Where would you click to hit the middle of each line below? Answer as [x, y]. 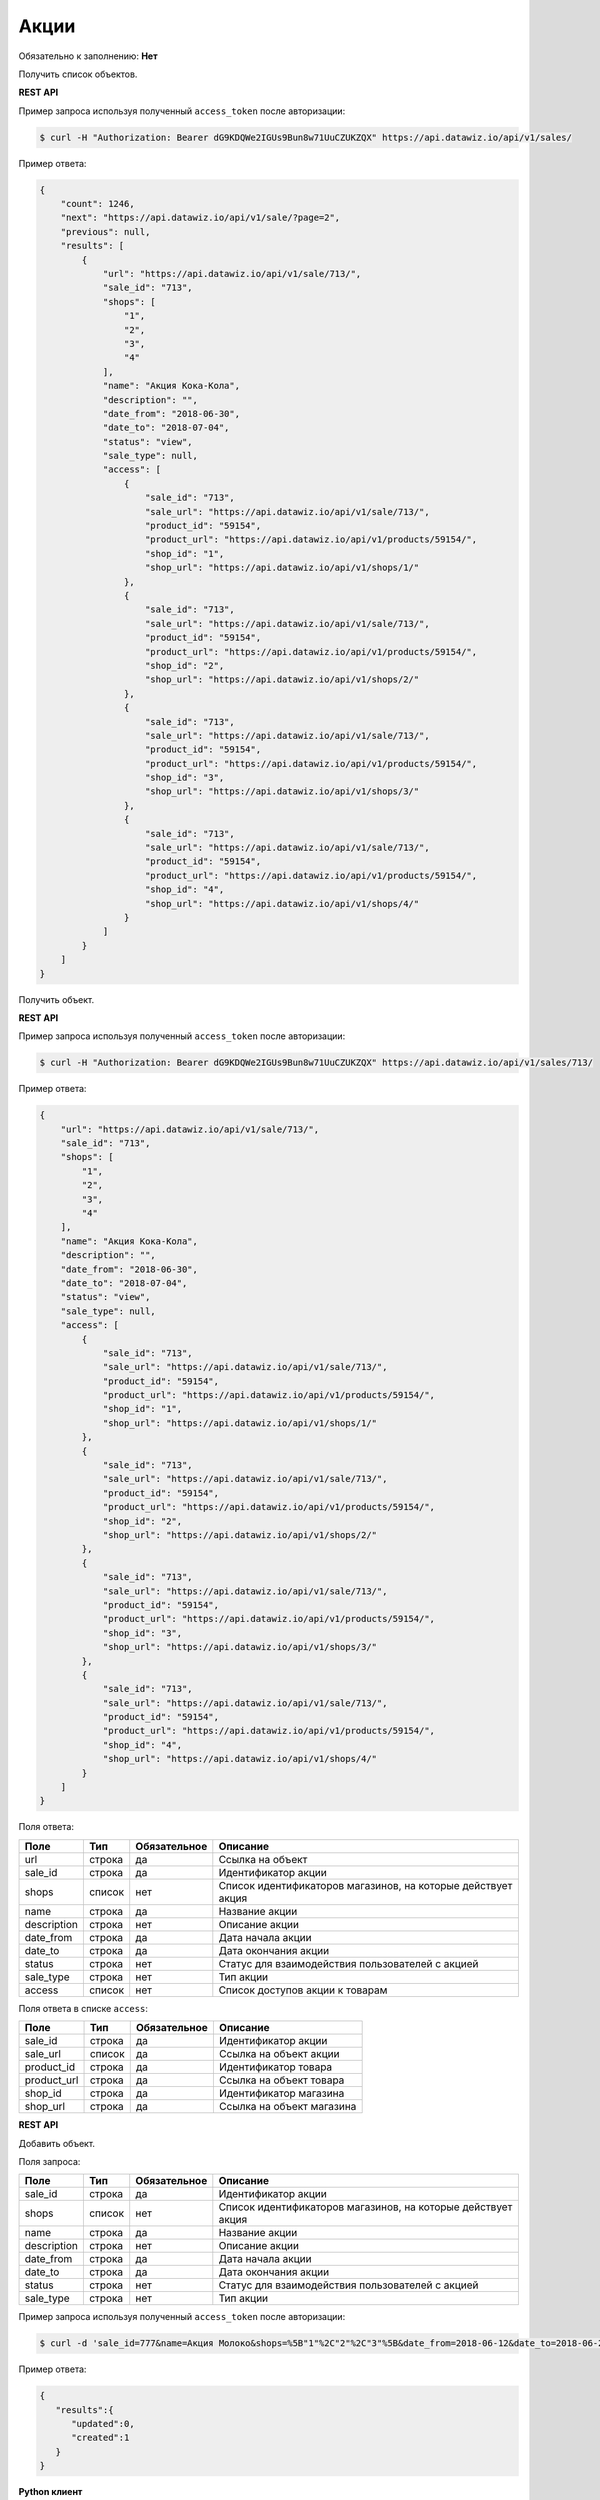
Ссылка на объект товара [281, 2080]
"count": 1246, [97, 204]
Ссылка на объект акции [279, 2054]
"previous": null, [105, 231]
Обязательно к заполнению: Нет [88, 56]
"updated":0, [103, 2424]
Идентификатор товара [275, 2067]
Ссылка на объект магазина [287, 2107]
